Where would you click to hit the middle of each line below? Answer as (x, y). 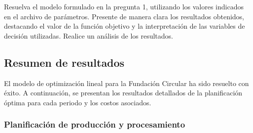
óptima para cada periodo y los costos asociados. (78, 102)
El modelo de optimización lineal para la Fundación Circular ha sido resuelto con (126, 83)
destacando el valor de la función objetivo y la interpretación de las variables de (125, 26)
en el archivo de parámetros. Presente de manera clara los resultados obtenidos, (124, 16)
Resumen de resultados (64, 62)
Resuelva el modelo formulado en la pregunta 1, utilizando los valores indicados (124, 6)
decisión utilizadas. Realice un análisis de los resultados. (89, 35)
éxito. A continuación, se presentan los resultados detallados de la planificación (123, 93)
